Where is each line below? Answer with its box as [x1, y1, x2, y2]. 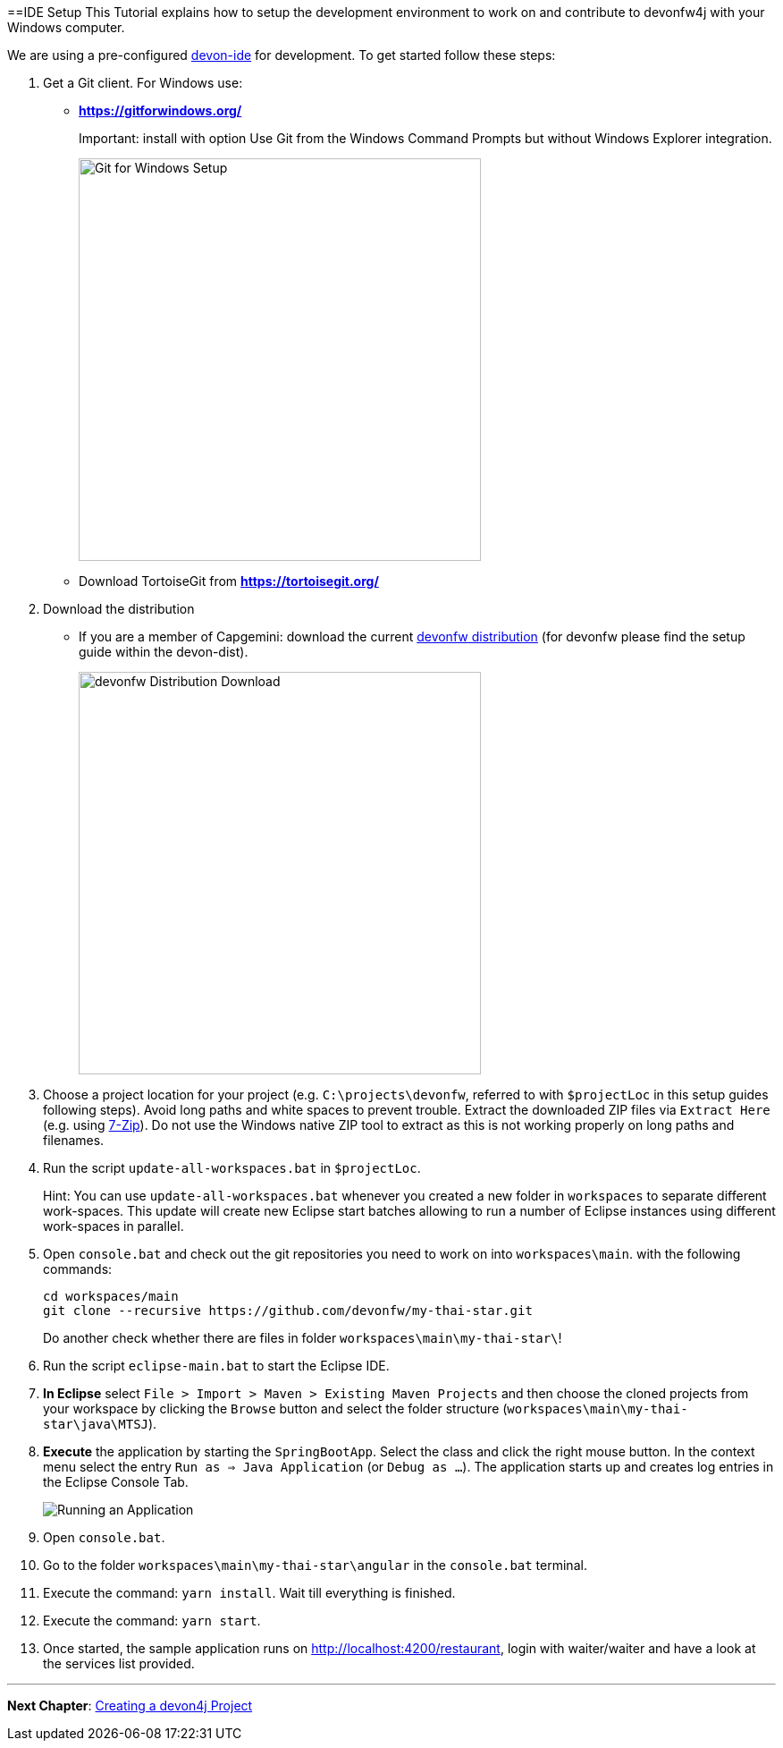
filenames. [43, 1133, 105, 1148]
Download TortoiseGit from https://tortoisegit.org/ [79, 573, 379, 589]
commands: [43, 1261, 113, 1277]
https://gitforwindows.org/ [79, 103, 242, 118]
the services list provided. [43, 1656, 195, 1671]
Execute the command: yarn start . [43, 1613, 261, 1628]
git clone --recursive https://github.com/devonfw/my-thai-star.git [43, 1303, 533, 1318]
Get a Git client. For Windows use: [43, 75, 243, 90]
